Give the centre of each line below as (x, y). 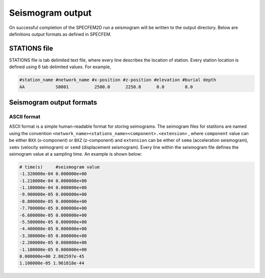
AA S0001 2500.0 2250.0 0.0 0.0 (106, 87)
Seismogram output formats (53, 102)
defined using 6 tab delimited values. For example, (60, 67)
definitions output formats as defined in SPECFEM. (60, 34)
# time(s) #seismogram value (60, 167)
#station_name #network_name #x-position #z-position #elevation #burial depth (118, 80)
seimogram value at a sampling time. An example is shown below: (76, 154)
